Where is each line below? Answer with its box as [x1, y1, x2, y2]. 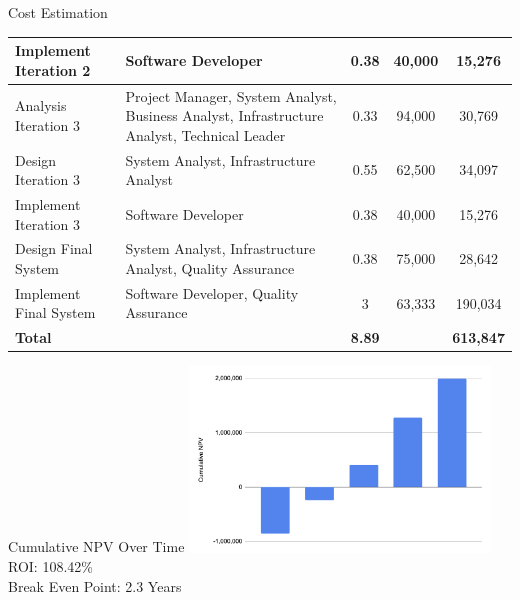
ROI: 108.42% [8, 556, 93, 577]
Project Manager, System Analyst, [125, 85, 337, 106]
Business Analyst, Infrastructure [125, 105, 324, 126]
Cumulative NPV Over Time [8, 536, 185, 557]
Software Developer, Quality [125, 282, 299, 303]
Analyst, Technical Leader [125, 124, 286, 145]
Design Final [15, 238, 93, 259]
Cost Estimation [8, 2, 108, 22]
